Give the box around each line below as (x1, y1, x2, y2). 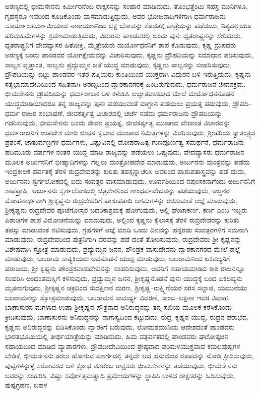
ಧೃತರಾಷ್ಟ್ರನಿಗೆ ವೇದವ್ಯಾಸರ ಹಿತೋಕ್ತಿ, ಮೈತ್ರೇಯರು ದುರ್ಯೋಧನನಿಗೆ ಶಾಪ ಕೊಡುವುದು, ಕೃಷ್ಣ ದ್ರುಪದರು (5, 40, 236, 50)
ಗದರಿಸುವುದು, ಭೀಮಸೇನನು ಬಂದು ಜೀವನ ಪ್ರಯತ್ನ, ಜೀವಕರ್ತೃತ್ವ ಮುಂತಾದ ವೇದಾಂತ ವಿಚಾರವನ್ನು (5, 117, 231, 128)
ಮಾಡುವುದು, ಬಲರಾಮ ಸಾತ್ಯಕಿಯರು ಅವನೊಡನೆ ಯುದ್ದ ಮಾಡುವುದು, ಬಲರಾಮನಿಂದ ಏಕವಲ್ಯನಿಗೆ (5, 253, 230, 264)
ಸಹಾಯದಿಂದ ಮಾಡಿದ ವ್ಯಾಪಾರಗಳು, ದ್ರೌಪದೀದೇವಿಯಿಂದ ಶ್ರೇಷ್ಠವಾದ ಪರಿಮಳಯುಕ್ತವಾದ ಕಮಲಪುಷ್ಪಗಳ (5, 340, 240, 351)
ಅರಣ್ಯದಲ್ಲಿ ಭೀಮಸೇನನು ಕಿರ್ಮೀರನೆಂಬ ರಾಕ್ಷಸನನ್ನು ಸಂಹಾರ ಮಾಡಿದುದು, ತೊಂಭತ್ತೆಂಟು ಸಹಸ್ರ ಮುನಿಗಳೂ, (5, 1, 248, 11)
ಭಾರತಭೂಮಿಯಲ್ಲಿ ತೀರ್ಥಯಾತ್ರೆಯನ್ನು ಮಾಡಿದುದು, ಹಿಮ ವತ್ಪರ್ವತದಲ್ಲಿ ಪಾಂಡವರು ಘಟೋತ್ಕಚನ (5, 331, 229, 341)
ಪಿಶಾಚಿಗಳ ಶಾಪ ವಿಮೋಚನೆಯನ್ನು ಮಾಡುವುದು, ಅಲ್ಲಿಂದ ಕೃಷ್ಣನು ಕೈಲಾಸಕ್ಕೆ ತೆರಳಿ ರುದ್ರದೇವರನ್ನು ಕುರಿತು (5, 215, 239, 225)
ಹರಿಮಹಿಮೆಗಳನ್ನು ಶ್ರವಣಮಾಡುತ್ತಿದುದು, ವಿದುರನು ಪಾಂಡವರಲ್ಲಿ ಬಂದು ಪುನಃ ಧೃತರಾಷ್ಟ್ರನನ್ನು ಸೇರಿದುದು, (5, 30, 242, 40)
